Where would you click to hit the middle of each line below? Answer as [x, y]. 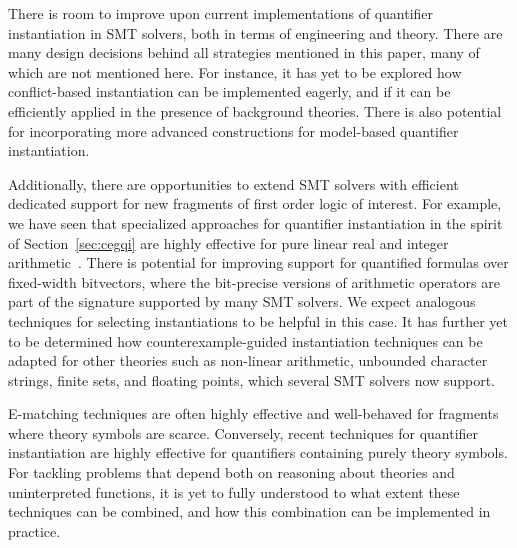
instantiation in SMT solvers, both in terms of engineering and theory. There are [255, 32]
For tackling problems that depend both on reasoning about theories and [231, 472]
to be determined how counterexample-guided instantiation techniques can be [245, 340]
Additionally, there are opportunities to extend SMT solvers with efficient [233, 183]
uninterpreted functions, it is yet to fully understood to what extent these [234, 491]
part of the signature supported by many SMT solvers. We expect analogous [242, 301]
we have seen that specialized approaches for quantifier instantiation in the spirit [255, 222]
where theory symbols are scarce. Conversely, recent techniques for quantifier [243, 432]
